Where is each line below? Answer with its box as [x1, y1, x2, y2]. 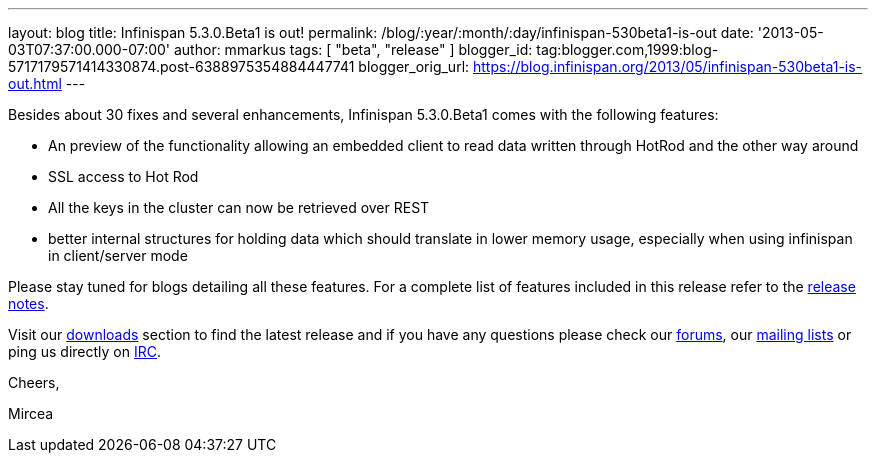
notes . [8, 295, 49, 312]
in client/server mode [48, 247, 188, 264]
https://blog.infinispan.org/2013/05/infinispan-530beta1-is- [473, 58, 863, 75]
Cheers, [8, 374, 60, 391]
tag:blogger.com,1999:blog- [536, 41, 719, 58]
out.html [8, 75, 62, 92]
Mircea [8, 405, 54, 422]
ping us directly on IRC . [8, 343, 162, 360]
